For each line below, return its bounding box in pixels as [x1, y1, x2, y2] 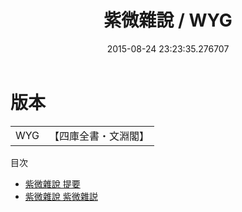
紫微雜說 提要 [24, 177, 81, 190]
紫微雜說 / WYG [103, 9, 233, 32]
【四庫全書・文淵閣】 [49, 129, 150, 143]
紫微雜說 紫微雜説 [24, 190, 98, 202]
